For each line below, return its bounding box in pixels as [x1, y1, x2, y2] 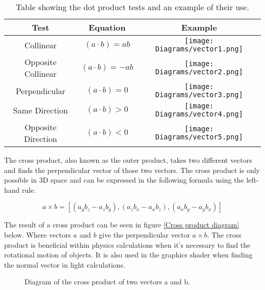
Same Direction [13, 104, 68, 116]
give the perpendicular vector [98, 229, 190, 240]
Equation [88, 21, 126, 33]
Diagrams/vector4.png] [155, 110, 243, 118]
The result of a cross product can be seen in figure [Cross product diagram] [4, 219, 240, 230]
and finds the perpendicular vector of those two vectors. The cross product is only [4, 164, 260, 175]
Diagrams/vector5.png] [155, 133, 243, 141]
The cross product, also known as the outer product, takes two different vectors [4, 155, 252, 165]
